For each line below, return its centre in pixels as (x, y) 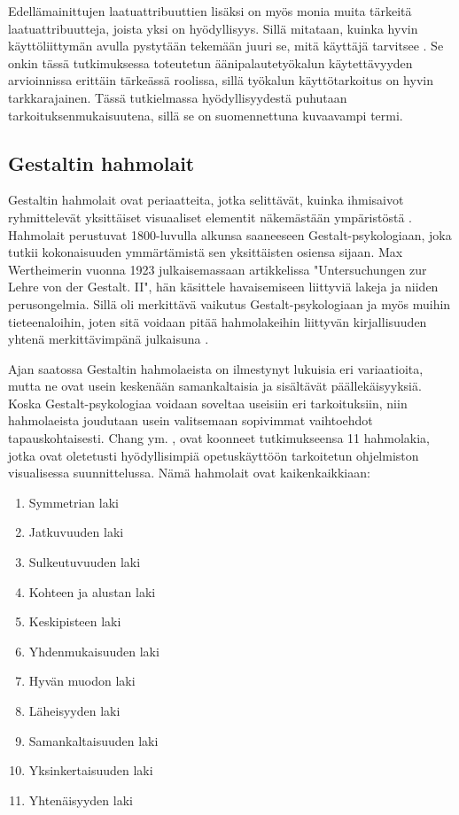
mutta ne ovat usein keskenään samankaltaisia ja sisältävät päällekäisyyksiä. (215, 386)
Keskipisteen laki (75, 621)
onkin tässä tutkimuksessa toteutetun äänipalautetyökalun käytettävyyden (210, 62)
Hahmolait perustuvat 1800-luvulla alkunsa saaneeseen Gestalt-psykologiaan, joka (230, 234)
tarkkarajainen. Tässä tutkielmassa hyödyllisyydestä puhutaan (178, 97)
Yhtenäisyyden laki (81, 799)
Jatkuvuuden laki (76, 532)
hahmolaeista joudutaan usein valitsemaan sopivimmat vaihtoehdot (191, 420)
